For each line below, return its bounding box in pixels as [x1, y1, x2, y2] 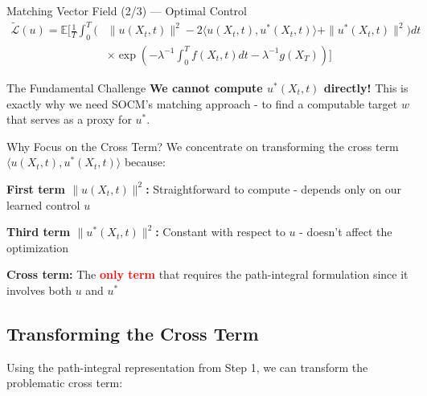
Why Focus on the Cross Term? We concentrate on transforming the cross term [6, 137, 399, 154]
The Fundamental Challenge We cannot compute [6, 79, 263, 96]
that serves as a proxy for [6, 111, 132, 128]
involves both [6, 281, 72, 298]
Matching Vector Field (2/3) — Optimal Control [6, 2, 247, 18]
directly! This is [323, 79, 409, 96]
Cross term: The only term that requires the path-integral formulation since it [6, 266, 409, 283]
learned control [6, 196, 80, 213]
